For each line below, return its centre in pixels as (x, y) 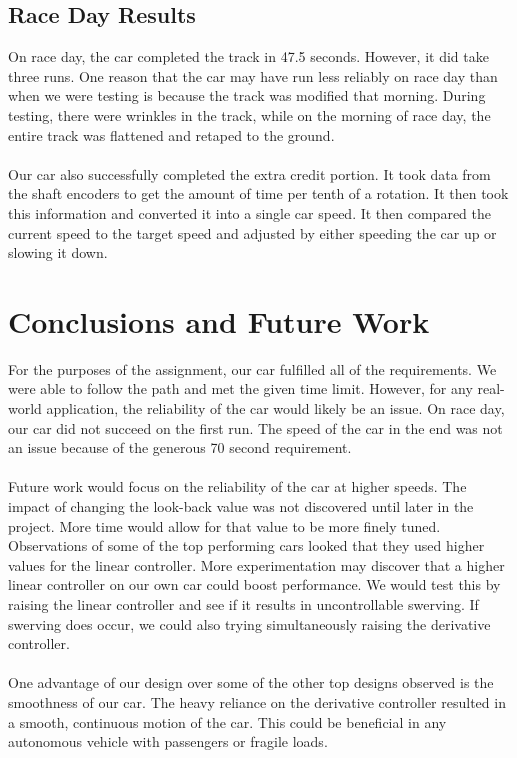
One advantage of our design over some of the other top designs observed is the (251, 682)
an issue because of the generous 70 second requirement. (180, 447)
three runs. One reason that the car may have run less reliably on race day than (253, 75)
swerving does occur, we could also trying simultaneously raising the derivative (249, 623)
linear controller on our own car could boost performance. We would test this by (254, 584)
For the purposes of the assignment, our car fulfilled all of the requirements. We (252, 368)
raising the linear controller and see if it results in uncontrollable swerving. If (243, 603)
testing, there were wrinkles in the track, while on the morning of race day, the (249, 114)
